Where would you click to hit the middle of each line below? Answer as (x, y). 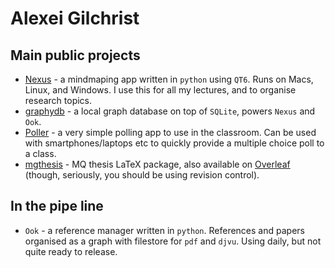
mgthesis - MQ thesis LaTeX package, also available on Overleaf (157, 164)
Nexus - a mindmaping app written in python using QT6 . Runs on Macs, (169, 79)
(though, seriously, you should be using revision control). (142, 175)
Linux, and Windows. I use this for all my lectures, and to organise (160, 90)
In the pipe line (57, 206)
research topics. (58, 100)
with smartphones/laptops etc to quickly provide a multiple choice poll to (174, 143)
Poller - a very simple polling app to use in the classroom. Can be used (170, 132)
